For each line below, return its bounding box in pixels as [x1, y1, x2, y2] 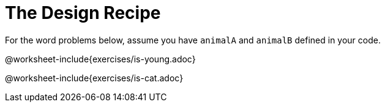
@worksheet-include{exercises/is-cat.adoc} [5, 72, 184, 83]
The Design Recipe [5, 2, 161, 23]
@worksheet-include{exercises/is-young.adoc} [5, 53, 196, 64]
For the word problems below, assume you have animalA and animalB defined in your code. [5, 34, 381, 45]
